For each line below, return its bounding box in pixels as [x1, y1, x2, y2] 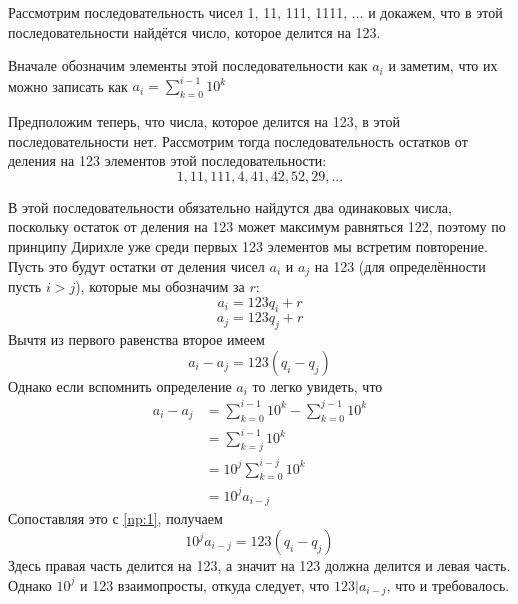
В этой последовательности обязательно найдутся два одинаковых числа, [8, 196, 452, 217]
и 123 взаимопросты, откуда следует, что [80, 574, 330, 595]
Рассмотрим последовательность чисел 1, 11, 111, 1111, [8, 2, 348, 22]
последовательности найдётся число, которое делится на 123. [8, 21, 381, 42]
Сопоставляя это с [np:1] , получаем [8, 508, 223, 529]
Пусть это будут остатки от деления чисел [8, 255, 265, 276]
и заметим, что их [388, 55, 498, 76]
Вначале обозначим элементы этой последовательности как [8, 55, 368, 76]
